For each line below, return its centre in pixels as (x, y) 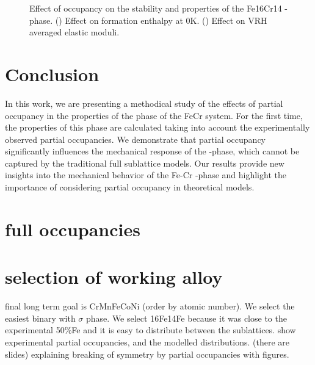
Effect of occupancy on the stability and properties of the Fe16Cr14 (156, 8)
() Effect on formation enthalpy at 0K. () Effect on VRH (161, 20)
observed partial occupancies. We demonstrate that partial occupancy (136, 139)
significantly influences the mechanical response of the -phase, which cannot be (152, 151)
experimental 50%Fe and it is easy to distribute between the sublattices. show (150, 330)
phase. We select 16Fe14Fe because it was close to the (186, 318)
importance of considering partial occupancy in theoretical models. (130, 187)
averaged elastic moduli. (74, 32)
